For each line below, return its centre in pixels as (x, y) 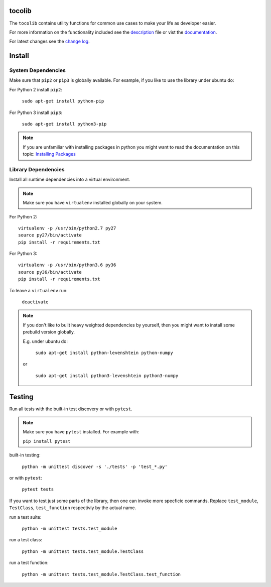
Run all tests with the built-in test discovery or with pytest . (71, 409)
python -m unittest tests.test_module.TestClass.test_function (101, 574)
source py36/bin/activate (50, 272)
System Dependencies (38, 70)
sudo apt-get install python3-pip (64, 124)
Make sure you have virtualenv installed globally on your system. (93, 203)
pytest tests (38, 489)
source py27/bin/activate (50, 235)
